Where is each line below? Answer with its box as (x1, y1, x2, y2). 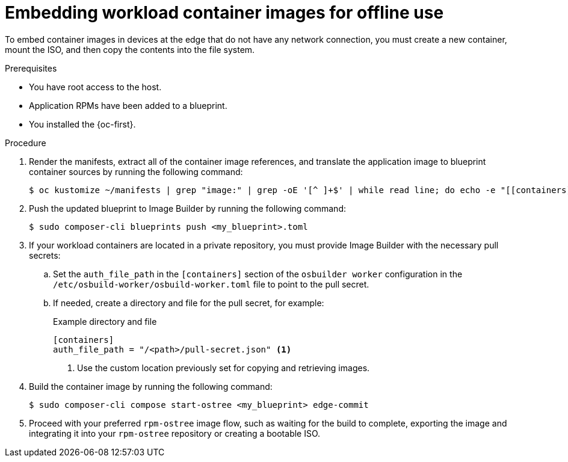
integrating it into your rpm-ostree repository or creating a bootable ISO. (29, 428, 321, 439)
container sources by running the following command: (29, 166, 243, 177)
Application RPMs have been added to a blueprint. (29, 100, 227, 111)
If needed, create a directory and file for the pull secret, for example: (53, 297, 324, 308)
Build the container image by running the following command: (29, 381, 273, 392)
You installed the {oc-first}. (29, 119, 136, 129)
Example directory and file (53, 316, 157, 327)
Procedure (5, 137, 46, 148)
